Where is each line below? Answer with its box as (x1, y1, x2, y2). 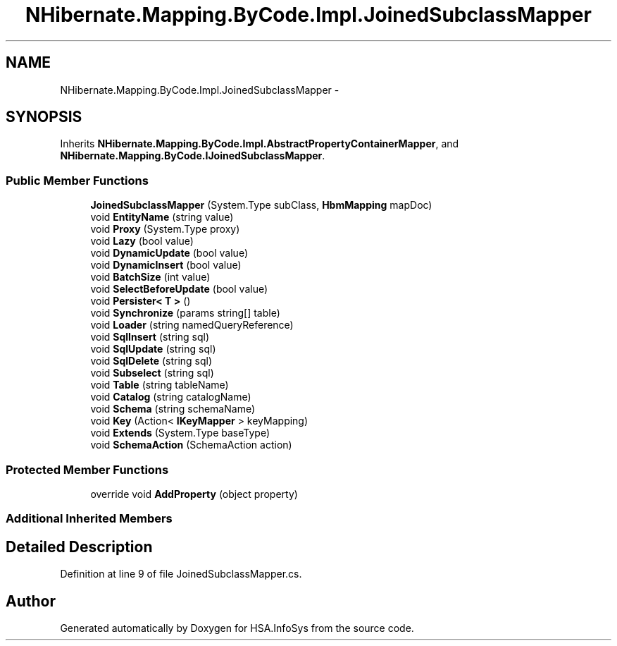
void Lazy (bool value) (90, 235, 194, 248)
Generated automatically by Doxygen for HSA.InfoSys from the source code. (60, 622, 414, 634)
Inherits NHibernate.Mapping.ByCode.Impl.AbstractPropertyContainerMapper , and (60, 138, 459, 150)
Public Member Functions (6, 173, 149, 188)
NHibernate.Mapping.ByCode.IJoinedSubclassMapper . (60, 150, 325, 162)
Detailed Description (6, 537, 153, 556)
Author (6, 592, 56, 610)
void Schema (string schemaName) (90, 403, 255, 415)
